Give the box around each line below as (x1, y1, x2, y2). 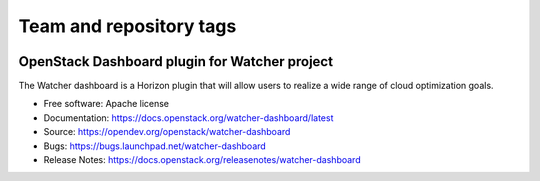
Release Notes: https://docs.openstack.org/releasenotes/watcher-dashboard (43, 154, 361, 166)
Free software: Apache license (43, 98, 170, 110)
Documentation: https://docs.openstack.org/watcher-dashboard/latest (43, 111, 334, 124)
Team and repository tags (18, 15, 237, 37)
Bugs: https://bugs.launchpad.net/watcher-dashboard (43, 140, 267, 152)
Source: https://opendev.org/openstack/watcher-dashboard (43, 126, 291, 138)
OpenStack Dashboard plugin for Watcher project (18, 53, 334, 70)
